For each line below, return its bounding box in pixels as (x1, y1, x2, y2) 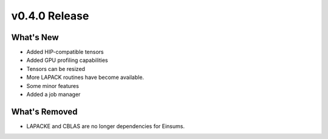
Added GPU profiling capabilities (26, 56, 109, 64)
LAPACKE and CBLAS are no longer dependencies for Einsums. (26, 122, 185, 130)
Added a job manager (26, 91, 81, 98)
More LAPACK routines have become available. (26, 73, 145, 81)
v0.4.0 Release (11, 9, 89, 22)
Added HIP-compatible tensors (26, 49, 104, 56)
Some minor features (26, 82, 79, 89)
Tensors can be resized (26, 65, 85, 72)
